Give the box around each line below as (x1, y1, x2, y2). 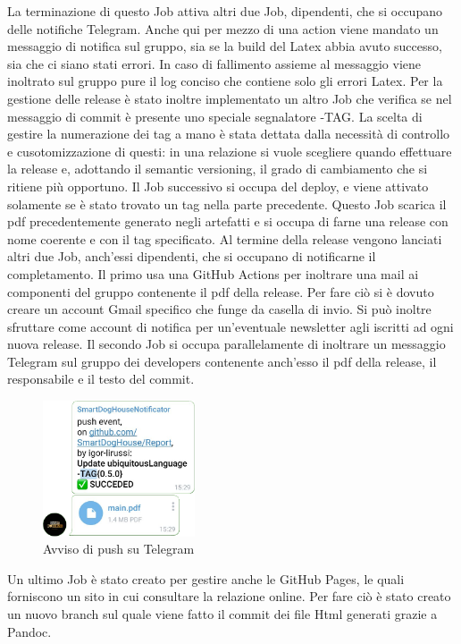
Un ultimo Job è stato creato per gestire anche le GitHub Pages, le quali (7, 569, 405, 588)
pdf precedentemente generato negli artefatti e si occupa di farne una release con (7, 212, 448, 231)
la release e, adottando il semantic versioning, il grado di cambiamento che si (7, 159, 428, 178)
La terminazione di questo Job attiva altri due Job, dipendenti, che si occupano (7, 2, 442, 20)
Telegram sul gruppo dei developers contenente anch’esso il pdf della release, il (7, 352, 437, 370)
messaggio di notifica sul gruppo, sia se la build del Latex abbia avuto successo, (7, 37, 442, 55)
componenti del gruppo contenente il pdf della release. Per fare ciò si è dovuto (7, 282, 434, 301)
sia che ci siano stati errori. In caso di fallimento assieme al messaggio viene (7, 54, 422, 72)
